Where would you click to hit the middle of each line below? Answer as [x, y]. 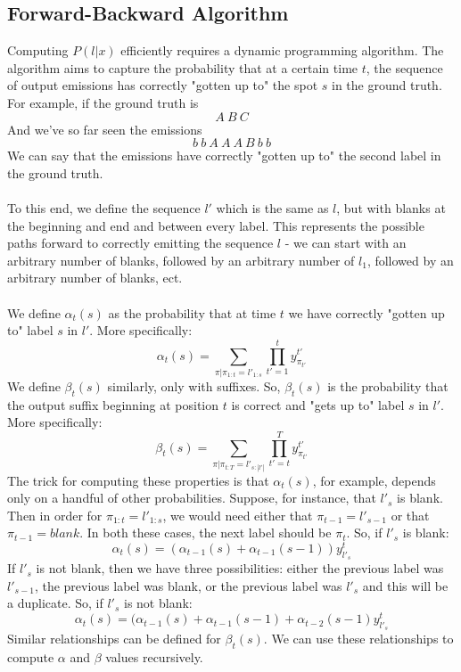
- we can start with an [346, 243]
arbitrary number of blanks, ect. [95, 278]
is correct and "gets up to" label [318, 404]
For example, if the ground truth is [103, 102]
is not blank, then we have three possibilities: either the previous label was [240, 568]
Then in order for [55, 515]
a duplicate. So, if [55, 603]
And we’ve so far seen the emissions [105, 129]
